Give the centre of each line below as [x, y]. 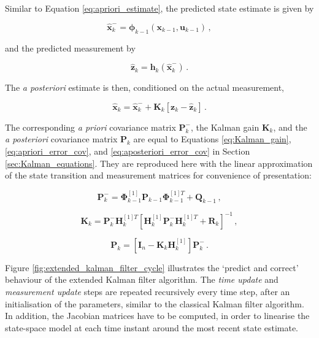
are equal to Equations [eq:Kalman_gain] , [212, 139]
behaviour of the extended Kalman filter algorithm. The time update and [142, 279]
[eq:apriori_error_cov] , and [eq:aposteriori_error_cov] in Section [128, 151]
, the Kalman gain [225, 127]
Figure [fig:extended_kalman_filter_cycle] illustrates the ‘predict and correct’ [152, 267]
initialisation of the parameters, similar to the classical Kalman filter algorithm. [155, 303]
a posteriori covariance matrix [61, 139]
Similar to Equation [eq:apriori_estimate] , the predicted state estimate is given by [159, 8]
